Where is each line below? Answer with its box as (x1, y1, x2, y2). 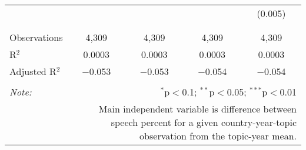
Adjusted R (9, 64, 56, 78)
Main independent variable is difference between (98, 102, 297, 115)
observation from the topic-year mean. (139, 129, 297, 142)
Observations (9, 30, 63, 44)
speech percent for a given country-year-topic (111, 115, 297, 129)
